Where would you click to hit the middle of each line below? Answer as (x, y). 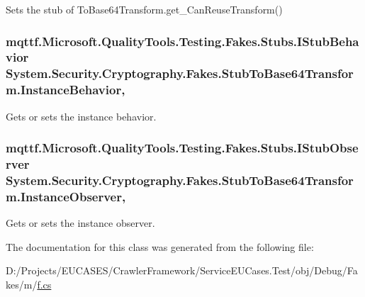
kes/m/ (22, 284)
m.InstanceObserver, (66, 196)
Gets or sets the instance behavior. (81, 116)
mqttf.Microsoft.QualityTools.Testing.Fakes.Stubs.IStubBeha (182, 41)
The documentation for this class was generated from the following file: (160, 246)
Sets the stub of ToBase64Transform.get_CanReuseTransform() (144, 9)
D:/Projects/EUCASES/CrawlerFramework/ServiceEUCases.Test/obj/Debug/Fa (182, 270)
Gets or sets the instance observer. (80, 223)
